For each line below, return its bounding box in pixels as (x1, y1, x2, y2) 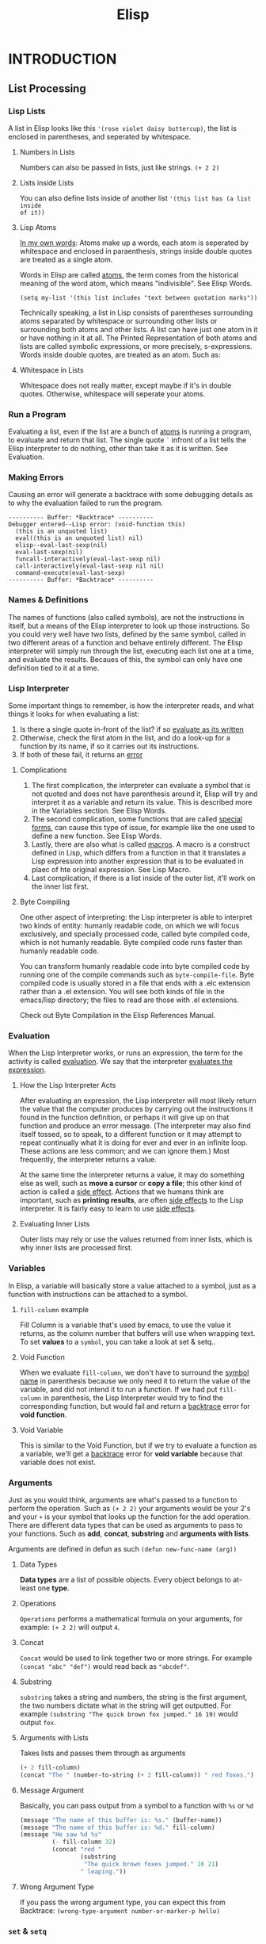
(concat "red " (51, 1846, 102, 1854)
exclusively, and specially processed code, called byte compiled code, (19, 929, 250, 939)
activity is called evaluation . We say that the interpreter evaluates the (8, 1057, 234, 1066)
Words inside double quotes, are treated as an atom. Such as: (19, 350, 221, 359)
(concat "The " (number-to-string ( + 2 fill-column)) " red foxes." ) (19, 1770, 255, 1779)
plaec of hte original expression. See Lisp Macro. (31, 865, 192, 874)
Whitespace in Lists (19, 365, 85, 374)
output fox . (19, 1717, 56, 1727)
